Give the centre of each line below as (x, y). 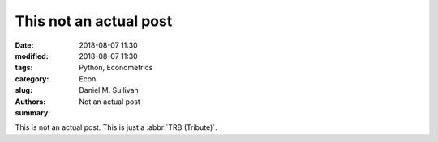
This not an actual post (94, 21)
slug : (24, 90)
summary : (33, 112)
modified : (32, 56)
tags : (24, 68)
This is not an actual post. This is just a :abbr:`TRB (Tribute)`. (116, 127)
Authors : (30, 102)
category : (32, 79)
